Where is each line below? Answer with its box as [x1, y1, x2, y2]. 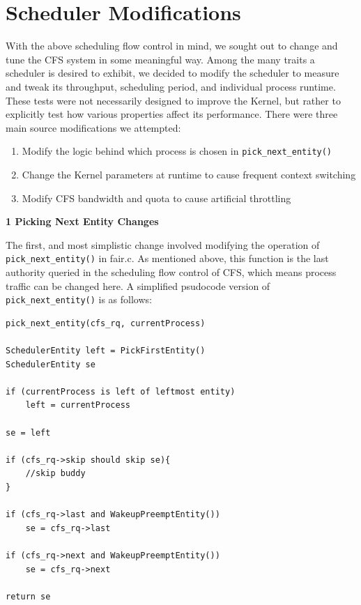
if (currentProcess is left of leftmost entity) [6, 386, 236, 397]
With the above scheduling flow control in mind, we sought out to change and [6, 38, 338, 53]
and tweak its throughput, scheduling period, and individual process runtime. [6, 79, 336, 93]
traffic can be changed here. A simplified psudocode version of [6, 278, 270, 293]
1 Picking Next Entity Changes [6, 214, 159, 229]
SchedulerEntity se [6, 359, 95, 369]
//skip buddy [25, 468, 86, 479]
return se [6, 591, 51, 602]
